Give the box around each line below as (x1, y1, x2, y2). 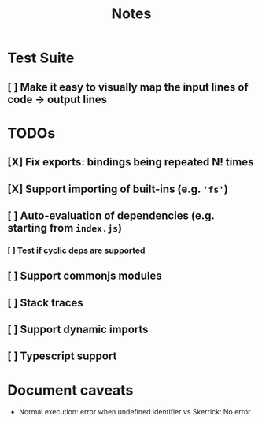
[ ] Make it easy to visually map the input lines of (7, 80, 249, 94)
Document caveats (7, 381, 134, 399)
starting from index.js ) (7, 221, 123, 235)
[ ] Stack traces (7, 296, 83, 310)
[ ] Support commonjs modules (7, 269, 162, 283)
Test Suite (7, 49, 75, 67)
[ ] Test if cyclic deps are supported (7, 245, 146, 256)
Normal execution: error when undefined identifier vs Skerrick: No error (18, 407, 251, 417)
